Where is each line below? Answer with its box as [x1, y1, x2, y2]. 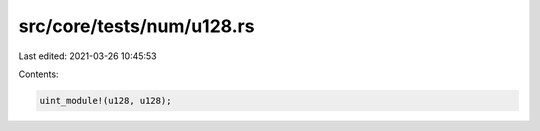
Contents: [18, 68, 59, 80]
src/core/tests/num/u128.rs [18, 15, 255, 37]
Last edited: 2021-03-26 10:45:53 [18, 50, 157, 62]
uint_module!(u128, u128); [39, 95, 172, 106]
